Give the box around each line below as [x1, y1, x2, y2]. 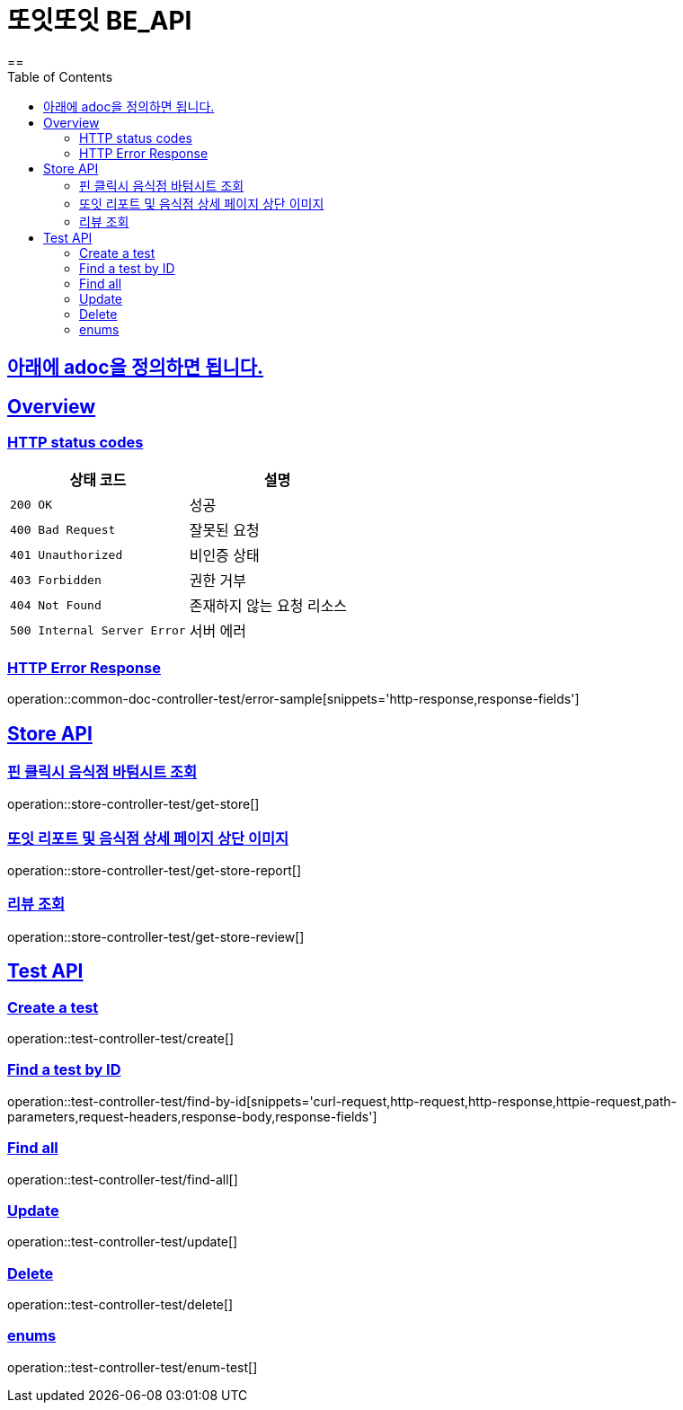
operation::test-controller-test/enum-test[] [7, 1359, 258, 1375]
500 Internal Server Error [10, 623, 186, 637]
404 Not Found [10, 598, 102, 612]
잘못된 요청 [189, 521, 260, 540]
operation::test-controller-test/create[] [7, 1031, 235, 1047]
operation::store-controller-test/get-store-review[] [7, 928, 305, 944]
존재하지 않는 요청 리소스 [189, 597, 348, 616]
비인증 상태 [189, 546, 260, 565]
